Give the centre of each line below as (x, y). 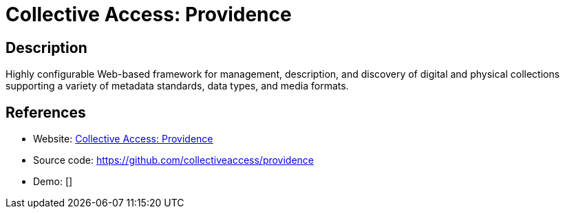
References (46, 112)
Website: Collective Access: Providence (123, 139)
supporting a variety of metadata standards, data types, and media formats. (177, 86)
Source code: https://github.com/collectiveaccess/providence (174, 160)
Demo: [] (53, 182)
